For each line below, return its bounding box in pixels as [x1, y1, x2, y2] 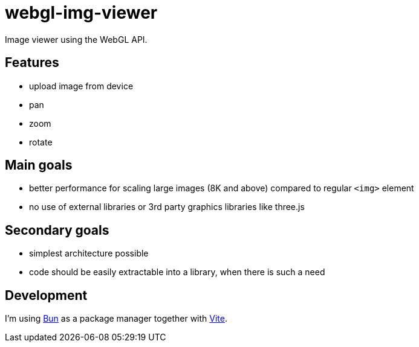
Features [5, 55, 59, 71]
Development [5, 287, 88, 303]
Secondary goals [5, 222, 109, 238]
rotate [29, 136, 53, 147]
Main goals [5, 158, 73, 173]
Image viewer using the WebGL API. [5, 34, 148, 45]
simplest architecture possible [29, 248, 149, 259]
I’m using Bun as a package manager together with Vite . [5, 313, 227, 324]
